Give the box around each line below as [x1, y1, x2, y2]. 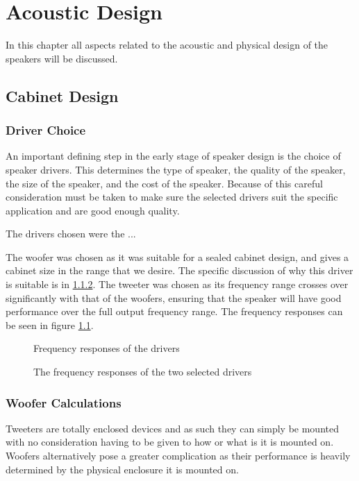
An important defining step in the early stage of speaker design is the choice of [6, 149, 341, 163]
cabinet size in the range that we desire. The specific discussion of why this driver [6, 263, 353, 278]
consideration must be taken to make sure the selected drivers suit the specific [6, 189, 338, 204]
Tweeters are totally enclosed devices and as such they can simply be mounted [6, 421, 339, 435]
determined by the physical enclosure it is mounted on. [6, 462, 239, 476]
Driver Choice [6, 121, 86, 139]
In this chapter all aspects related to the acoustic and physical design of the [6, 37, 328, 52]
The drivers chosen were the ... [6, 226, 136, 241]
